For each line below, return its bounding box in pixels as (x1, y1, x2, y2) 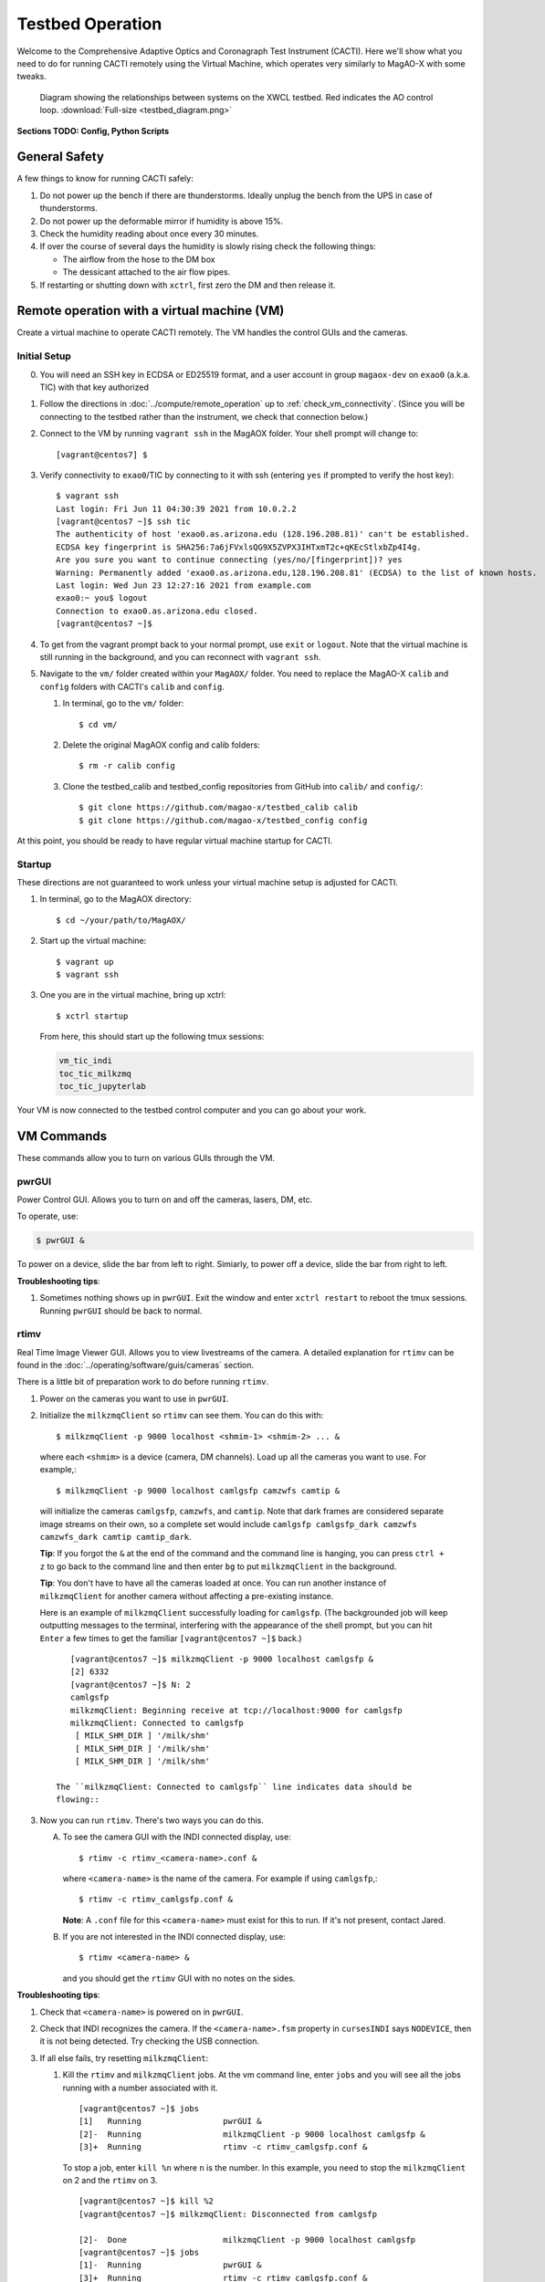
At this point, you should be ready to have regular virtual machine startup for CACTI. (16, 835, 333, 846)
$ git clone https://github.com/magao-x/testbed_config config (79, 815, 368, 825)
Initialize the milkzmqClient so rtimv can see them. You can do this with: (39, 1410, 324, 1421)
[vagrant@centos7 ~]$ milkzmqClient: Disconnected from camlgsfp (79, 2209, 378, 2219)
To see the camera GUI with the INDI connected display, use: (62, 1831, 291, 1843)
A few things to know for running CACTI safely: (16, 173, 194, 184)
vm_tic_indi (58, 1055, 113, 1066)
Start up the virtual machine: (39, 936, 147, 947)
